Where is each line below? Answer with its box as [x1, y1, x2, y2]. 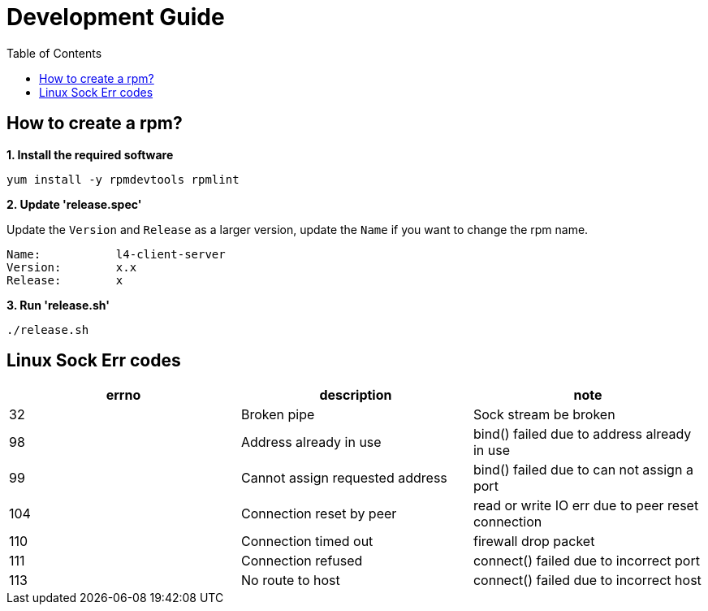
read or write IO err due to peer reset [473, 497, 699, 514]
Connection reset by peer [240, 505, 397, 522]
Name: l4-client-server [6, 247, 226, 261]
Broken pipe [240, 406, 315, 423]
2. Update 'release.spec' [6, 197, 142, 211]
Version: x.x [6, 260, 137, 274]
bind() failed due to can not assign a [473, 461, 693, 479]
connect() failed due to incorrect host [473, 572, 702, 589]
